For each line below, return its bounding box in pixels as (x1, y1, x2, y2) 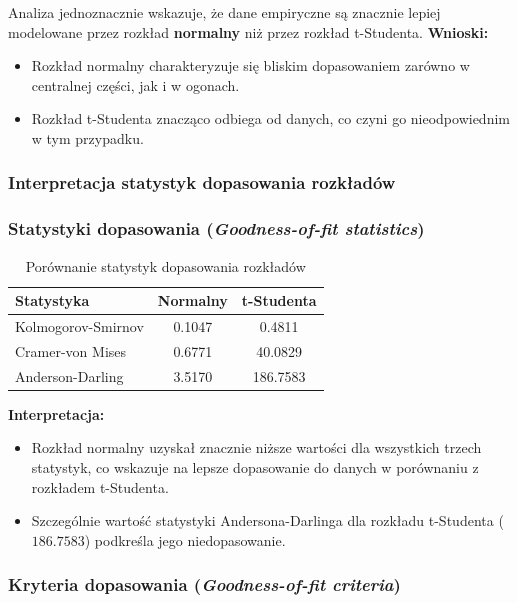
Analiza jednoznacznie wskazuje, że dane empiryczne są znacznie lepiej (8, 2, 441, 22)
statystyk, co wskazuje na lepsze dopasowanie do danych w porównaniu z (31, 457, 479, 478)
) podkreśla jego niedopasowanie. (84, 529, 286, 550)
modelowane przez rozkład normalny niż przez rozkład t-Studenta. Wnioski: (8, 21, 489, 42)
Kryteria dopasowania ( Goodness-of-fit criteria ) (8, 572, 401, 597)
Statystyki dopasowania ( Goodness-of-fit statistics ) (8, 216, 425, 241)
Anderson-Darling (15, 365, 124, 386)
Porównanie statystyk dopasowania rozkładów (25, 255, 306, 276)
